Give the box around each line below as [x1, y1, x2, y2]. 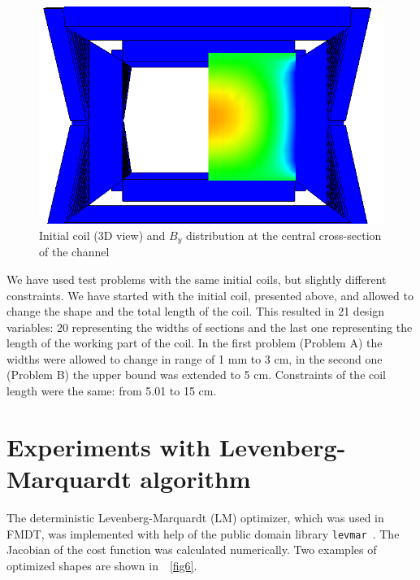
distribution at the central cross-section [185, 226, 382, 243]
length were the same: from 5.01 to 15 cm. [6, 382, 217, 399]
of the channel [39, 243, 110, 260]
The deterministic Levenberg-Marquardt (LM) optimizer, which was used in [6, 508, 384, 525]
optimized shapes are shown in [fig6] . [6, 556, 197, 573]
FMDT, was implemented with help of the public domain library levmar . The [6, 525, 400, 542]
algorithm [140, 462, 251, 495]
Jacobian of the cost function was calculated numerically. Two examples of [6, 541, 377, 558]
